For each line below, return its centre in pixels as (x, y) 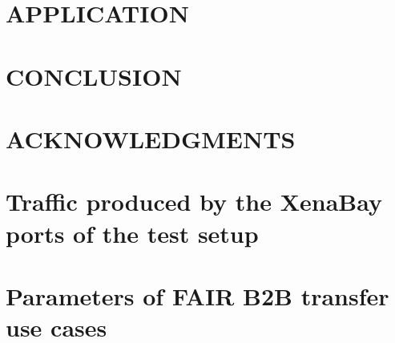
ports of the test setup (132, 233)
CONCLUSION (94, 76)
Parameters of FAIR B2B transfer (197, 295)
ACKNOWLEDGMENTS (151, 138)
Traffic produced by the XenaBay (194, 202)
